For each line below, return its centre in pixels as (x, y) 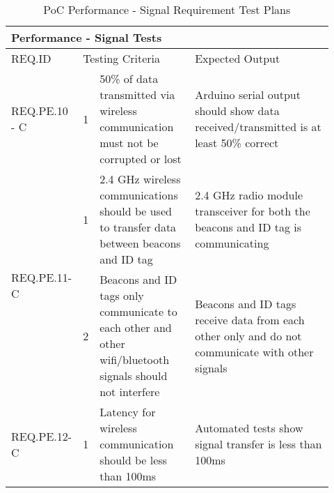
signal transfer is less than (259, 444)
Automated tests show (249, 428)
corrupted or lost (141, 159)
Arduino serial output (248, 94)
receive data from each (250, 319)
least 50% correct (237, 143)
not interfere (130, 392)
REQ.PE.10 (40, 111)
